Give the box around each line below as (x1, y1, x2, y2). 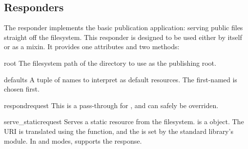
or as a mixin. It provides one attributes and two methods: (4, 41, 180, 52)
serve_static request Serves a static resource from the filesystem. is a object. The (4, 116, 244, 127)
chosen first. (4, 84, 40, 94)
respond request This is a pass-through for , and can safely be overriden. (4, 100, 219, 110)
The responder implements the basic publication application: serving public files (4, 22, 243, 33)
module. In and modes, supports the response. (4, 135, 142, 146)
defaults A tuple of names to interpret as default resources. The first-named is (4, 74, 237, 84)
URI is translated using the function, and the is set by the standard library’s (4, 126, 233, 136)
